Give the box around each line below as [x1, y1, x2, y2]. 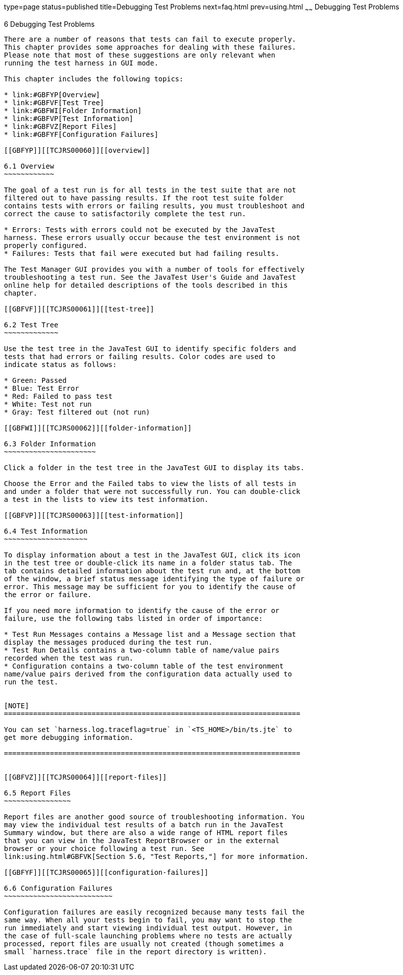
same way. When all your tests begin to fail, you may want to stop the [4, 915, 292, 924]
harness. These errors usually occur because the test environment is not [4, 233, 301, 242]
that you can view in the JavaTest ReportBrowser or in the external [4, 836, 280, 845]
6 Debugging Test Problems [4, 19, 95, 28]
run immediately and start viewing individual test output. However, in [4, 923, 292, 932]
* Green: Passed [4, 376, 67, 384]
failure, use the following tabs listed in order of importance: [4, 614, 263, 622]
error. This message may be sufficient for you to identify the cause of [4, 582, 297, 591]
